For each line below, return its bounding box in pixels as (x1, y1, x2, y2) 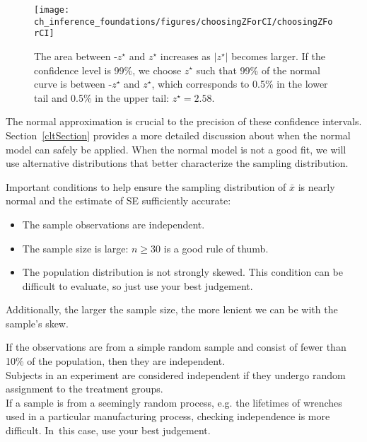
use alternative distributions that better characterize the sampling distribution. (6, 156, 349, 170)
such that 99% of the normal (196, 62, 320, 77)
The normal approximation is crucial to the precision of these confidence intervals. (6, 114, 362, 129)
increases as (160, 48, 211, 63)
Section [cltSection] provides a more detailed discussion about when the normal (6, 127, 351, 142)
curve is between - (34, 76, 112, 91)
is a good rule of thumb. (163, 240, 269, 255)
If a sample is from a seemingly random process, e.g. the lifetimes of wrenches (6, 395, 342, 409)
